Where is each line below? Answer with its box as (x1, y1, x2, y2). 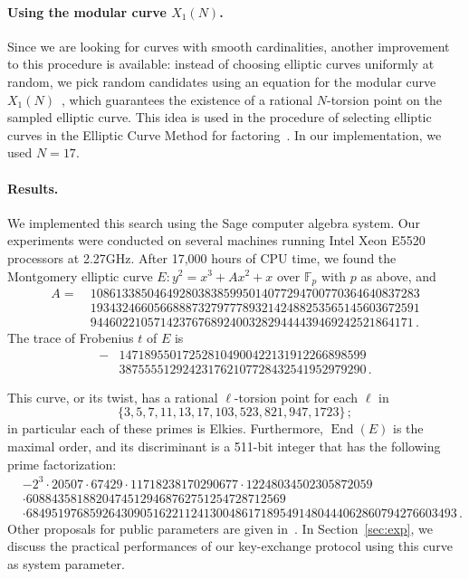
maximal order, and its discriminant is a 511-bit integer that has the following (7, 436, 441, 455)
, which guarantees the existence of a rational (62, 90, 313, 109)
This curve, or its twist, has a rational (7, 387, 218, 406)
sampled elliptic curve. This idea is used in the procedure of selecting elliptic (7, 108, 432, 127)
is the (392, 419, 424, 438)
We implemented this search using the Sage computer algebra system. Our (7, 213, 420, 232)
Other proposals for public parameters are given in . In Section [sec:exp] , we (7, 518, 433, 537)
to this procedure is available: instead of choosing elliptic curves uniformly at (7, 54, 435, 73)
